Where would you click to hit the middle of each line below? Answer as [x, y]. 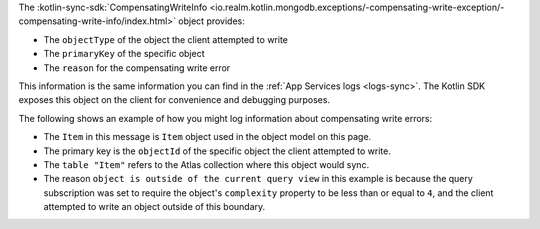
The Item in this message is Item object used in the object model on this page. [207, 137]
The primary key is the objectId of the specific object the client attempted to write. [217, 151]
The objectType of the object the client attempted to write [166, 39]
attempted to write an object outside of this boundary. [154, 207]
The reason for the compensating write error [137, 67]
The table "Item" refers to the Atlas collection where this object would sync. [206, 164]
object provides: [211, 21]
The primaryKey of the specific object [124, 54]
